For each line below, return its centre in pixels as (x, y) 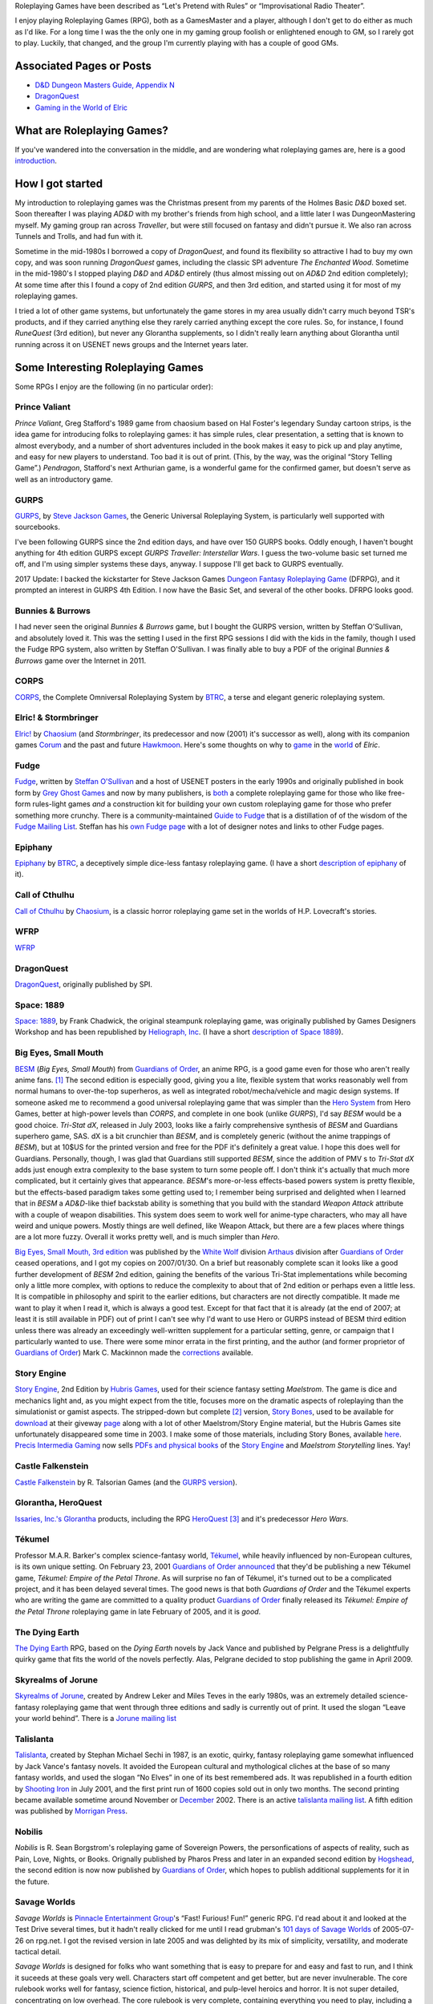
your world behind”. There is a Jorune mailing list (95, 1719)
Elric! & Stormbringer (57, 717)
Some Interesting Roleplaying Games (109, 368)
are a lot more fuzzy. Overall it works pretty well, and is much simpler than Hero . (147, 1237)
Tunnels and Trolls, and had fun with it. (79, 236)
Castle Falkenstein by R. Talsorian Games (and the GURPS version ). (126, 1482)
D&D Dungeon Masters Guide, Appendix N (105, 85)
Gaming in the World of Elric (81, 107)
